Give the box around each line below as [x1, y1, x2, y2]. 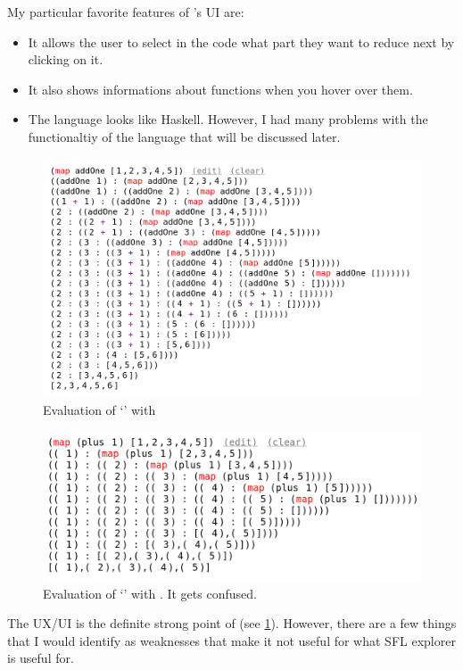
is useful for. [7, 649, 74, 667]
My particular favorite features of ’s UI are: [7, 3, 244, 21]
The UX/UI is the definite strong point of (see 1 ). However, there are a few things [7, 614, 457, 633]
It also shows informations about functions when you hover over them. [28, 79, 413, 98]
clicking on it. [28, 50, 103, 69]
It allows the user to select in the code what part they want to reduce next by [28, 32, 455, 51]
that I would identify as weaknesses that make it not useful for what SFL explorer [7, 631, 456, 649]
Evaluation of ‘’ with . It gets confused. [43, 583, 257, 602]
